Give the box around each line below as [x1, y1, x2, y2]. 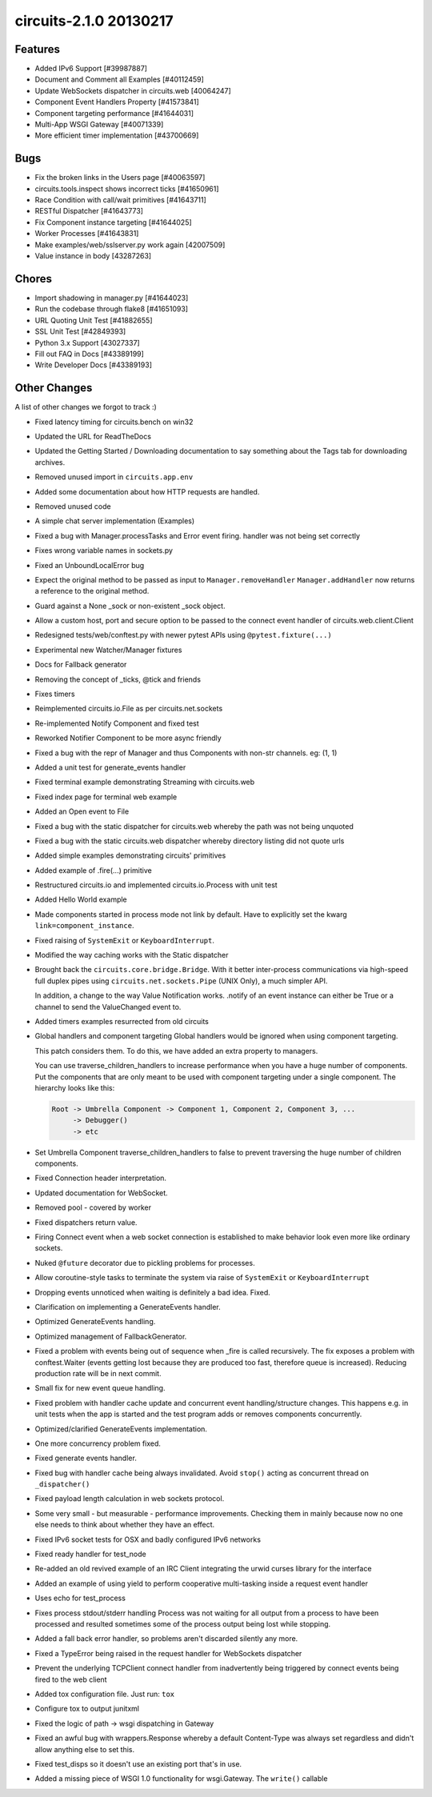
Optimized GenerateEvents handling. [34, 1317, 156, 1327]
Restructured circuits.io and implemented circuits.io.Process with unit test [34, 880, 278, 890]
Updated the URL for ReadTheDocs [34, 431, 152, 441]
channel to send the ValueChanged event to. [34, 1002, 182, 1011]
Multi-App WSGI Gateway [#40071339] [34, 120, 164, 130]
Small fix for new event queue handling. [34, 1383, 166, 1393]
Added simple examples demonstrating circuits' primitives [34, 850, 226, 860]
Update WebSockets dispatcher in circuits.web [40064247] [34, 86, 231, 95]
